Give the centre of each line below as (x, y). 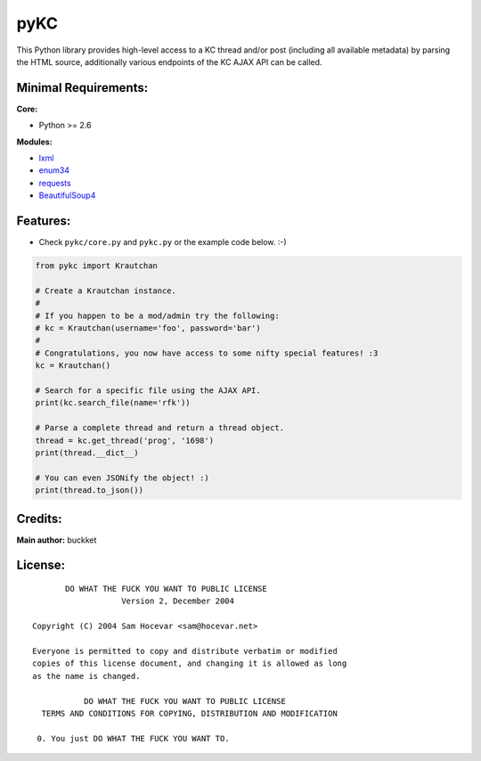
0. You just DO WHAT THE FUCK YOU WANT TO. (134, 738)
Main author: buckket (57, 540)
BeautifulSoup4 (67, 195)
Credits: (39, 518)
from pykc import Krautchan (96, 266)
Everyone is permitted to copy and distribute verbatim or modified (185, 651)
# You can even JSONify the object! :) (122, 478)
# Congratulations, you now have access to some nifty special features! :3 (207, 353)
